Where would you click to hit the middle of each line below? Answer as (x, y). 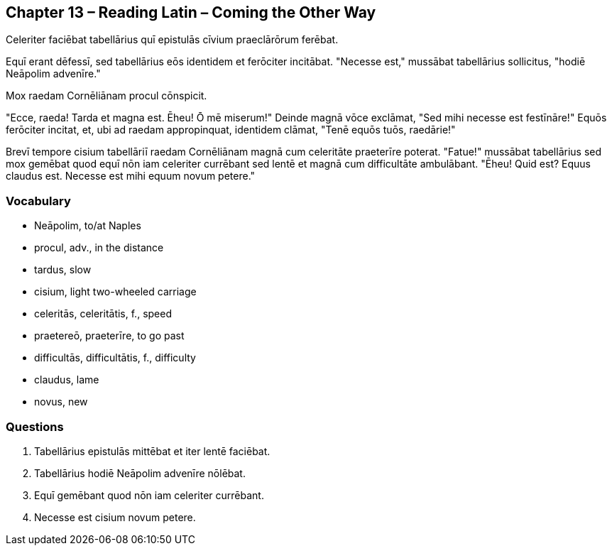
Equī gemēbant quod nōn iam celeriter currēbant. (149, 495)
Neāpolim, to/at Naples (88, 226)
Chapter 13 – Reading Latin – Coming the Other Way (191, 12)
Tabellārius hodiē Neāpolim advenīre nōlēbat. (140, 473)
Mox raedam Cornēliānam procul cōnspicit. (106, 96)
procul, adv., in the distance (99, 248)
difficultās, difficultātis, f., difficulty (115, 358)
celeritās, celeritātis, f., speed (103, 314)
